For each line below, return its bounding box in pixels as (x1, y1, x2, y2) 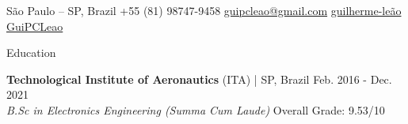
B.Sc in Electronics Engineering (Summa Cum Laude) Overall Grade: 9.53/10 (6, 101, 385, 118)
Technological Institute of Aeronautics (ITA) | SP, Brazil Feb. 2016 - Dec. (6, 70, 392, 87)
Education (6, 44, 56, 61)
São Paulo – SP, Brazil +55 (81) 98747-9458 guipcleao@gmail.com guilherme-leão (6, 2, 402, 18)
